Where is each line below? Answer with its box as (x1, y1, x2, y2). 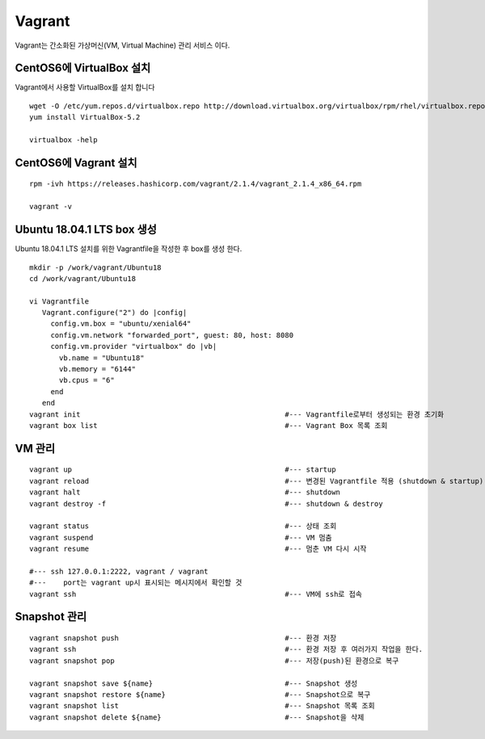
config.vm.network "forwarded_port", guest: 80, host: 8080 (50, 330, 294, 339)
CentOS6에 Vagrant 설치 (15, 156, 137, 170)
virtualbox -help (29, 136, 98, 145)
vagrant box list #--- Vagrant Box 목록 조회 (29, 421, 388, 430)
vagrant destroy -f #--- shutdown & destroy (29, 499, 383, 508)
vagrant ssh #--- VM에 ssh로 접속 (29, 590, 363, 598)
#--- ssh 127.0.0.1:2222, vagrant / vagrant (29, 566, 209, 576)
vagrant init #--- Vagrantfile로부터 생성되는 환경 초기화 (29, 409, 445, 419)
